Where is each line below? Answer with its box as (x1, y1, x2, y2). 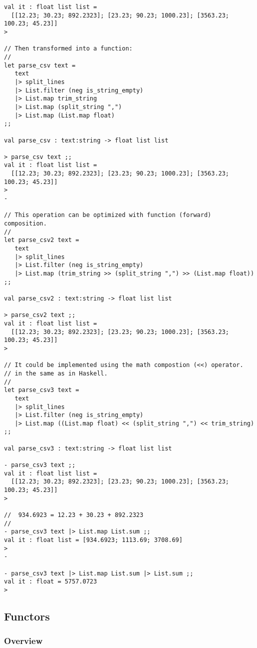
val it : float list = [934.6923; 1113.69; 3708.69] (4, 536, 183, 543)
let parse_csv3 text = (4, 386, 79, 394)
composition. (4, 220, 47, 227)
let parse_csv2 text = (4, 236, 79, 244)
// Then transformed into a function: (4, 45, 133, 52)
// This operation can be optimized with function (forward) (4, 211, 212, 219)
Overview (4, 634, 43, 647)
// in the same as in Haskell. (4, 369, 108, 377)
